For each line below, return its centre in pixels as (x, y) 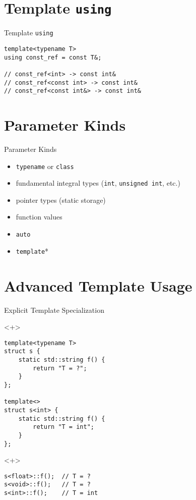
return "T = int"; (63, 427)
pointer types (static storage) (61, 200)
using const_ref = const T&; (53, 57)
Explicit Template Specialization (54, 310)
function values (39, 217)
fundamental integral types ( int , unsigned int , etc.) (98, 183)
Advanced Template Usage (98, 285)
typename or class (45, 166)
